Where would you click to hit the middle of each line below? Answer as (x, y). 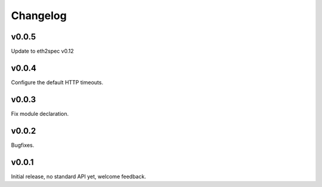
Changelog (39, 16)
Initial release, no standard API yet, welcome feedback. (78, 176)
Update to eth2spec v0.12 (42, 51)
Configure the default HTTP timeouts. (57, 82)
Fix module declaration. (40, 114)
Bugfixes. (23, 145)
